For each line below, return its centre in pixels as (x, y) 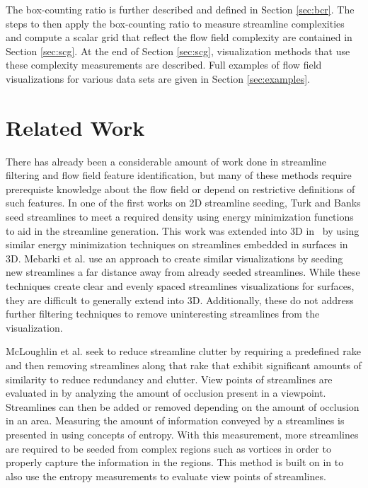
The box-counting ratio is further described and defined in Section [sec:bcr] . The (180, 9)
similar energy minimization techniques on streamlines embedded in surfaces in (177, 244)
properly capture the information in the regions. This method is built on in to (175, 462)
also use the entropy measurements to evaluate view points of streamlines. (166, 476)
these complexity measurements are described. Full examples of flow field (164, 65)
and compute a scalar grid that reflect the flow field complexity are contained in (179, 37)
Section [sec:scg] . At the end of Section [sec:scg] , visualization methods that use (178, 51)
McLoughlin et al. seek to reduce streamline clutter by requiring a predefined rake (183, 351)
